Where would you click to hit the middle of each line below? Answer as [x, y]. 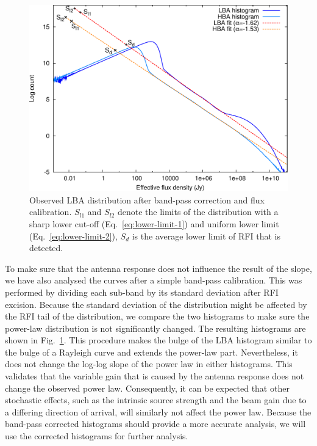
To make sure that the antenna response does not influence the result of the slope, [158, 268]
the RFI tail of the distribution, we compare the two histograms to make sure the [157, 316]
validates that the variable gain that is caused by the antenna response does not [155, 376]
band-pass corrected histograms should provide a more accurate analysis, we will [155, 424]
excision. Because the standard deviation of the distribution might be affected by [156, 304]
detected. [46, 248]
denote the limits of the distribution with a [198, 212]
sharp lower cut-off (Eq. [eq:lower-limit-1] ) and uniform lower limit [154, 223]
